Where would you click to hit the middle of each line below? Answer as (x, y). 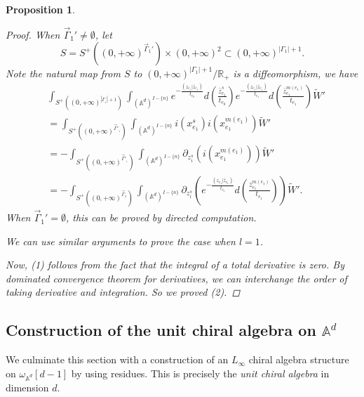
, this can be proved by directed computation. (161, 217)
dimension (27, 387)
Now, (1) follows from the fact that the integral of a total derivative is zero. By (175, 265)
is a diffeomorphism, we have (296, 73)
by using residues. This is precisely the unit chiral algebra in (200, 373)
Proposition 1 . (40, 9)
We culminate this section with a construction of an (117, 359)
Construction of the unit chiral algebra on (161, 330)
